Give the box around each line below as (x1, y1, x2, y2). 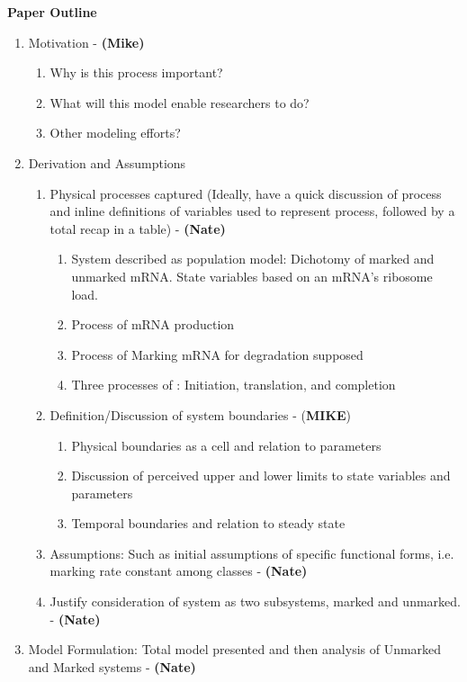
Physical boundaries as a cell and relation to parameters (71, 435, 382, 454)
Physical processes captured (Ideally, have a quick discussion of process (49, 184, 442, 202)
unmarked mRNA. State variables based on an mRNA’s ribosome (71, 266, 433, 285)
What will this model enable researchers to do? (49, 93, 310, 112)
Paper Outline (7, 3, 97, 21)
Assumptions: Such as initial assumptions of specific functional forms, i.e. (49, 543, 454, 562)
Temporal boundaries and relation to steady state (71, 514, 346, 533)
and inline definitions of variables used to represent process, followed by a (49, 202, 455, 220)
